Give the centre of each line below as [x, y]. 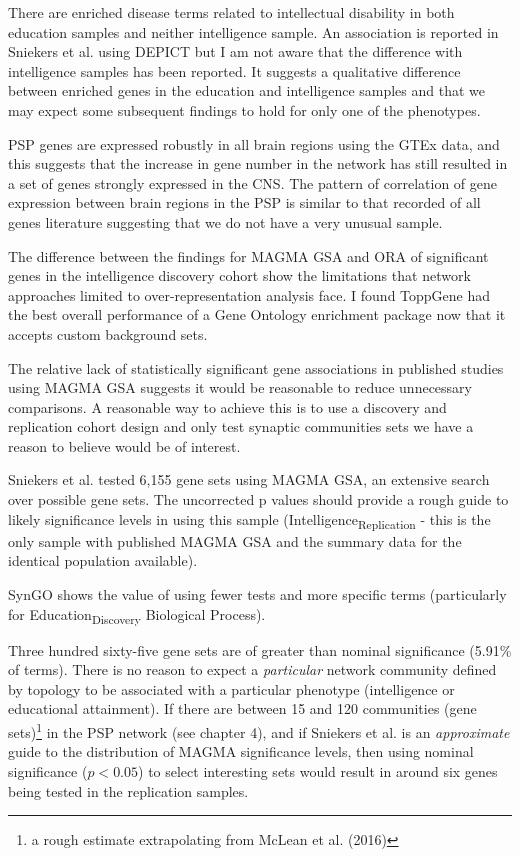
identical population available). [103, 560]
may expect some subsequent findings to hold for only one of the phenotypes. [244, 109]
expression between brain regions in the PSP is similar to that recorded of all [244, 202]
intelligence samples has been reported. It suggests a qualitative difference [234, 70]
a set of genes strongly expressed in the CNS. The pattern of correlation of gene [252, 182]
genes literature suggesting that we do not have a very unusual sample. [225, 221]
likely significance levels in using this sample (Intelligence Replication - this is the [249, 520]
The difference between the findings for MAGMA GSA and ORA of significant [248, 255]
